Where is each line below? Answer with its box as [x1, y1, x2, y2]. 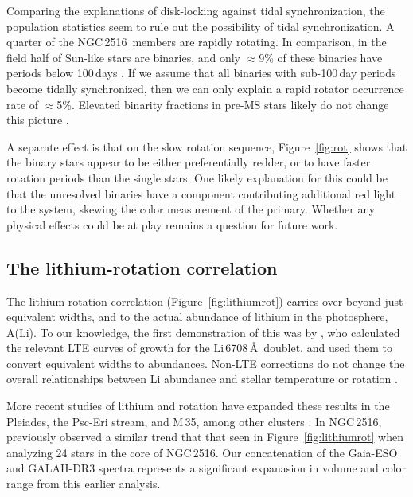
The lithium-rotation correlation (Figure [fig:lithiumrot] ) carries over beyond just [6, 292, 403, 309]
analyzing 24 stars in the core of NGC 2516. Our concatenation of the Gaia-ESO [6, 444, 398, 460]
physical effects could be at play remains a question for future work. [6, 216, 338, 233]
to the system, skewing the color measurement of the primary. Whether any [6, 201, 376, 217]
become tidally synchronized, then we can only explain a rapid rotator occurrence [6, 80, 404, 96]
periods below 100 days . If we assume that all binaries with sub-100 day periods [6, 65, 396, 81]
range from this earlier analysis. [6, 475, 161, 492]
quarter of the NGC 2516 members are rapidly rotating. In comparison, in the [6, 33, 387, 50]
